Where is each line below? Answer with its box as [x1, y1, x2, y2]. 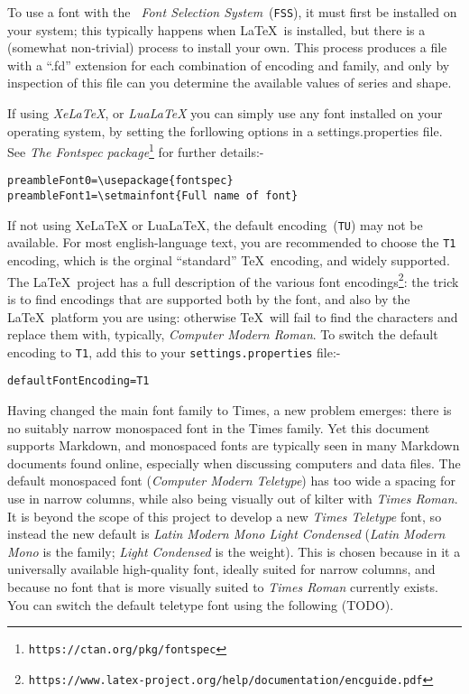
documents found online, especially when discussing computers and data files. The [7, 453, 461, 472]
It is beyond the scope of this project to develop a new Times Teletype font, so [7, 506, 442, 525]
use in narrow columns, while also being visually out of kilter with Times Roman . [7, 489, 458, 507]
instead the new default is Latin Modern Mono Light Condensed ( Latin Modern [7, 524, 446, 543]
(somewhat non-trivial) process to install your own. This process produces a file [7, 38, 447, 57]
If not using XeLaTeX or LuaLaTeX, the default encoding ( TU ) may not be [7, 215, 423, 234]
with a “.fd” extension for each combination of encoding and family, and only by [7, 55, 450, 74]
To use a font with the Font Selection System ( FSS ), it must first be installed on [7, 3, 457, 21]
